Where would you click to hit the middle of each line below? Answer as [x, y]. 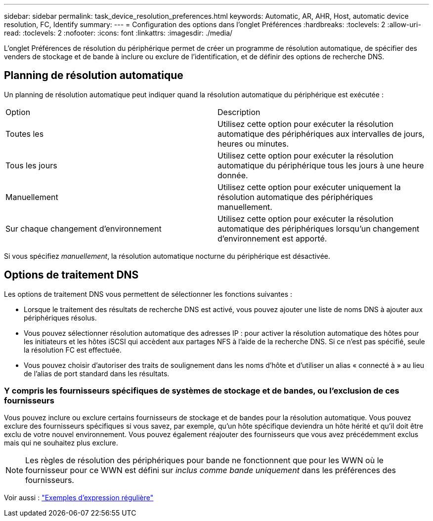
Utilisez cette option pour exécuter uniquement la [309, 187]
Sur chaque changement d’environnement [84, 228]
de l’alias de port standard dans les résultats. [97, 373]
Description [239, 112]
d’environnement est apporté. [272, 238]
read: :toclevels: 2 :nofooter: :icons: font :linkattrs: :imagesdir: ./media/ [118, 33]
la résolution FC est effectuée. [73, 350]
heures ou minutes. [253, 143]
